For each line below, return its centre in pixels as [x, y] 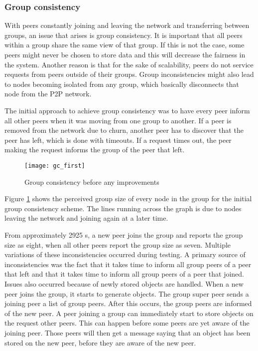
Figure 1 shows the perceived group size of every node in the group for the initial [128, 198]
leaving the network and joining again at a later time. [86, 218]
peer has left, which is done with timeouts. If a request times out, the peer [118, 140]
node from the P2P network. [48, 94]
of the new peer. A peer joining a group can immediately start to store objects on [129, 313]
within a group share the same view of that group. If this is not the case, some [125, 45]
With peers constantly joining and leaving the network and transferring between [127, 25]
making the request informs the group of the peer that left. [95, 150]
